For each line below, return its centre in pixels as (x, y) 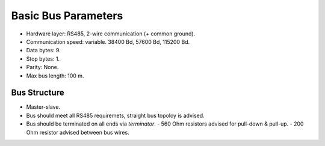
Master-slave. (43, 107)
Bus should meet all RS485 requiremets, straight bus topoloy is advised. (115, 115)
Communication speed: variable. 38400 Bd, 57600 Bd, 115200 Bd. (108, 41)
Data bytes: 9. (44, 50)
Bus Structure (38, 93)
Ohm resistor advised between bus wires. (78, 132)
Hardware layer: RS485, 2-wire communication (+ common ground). (111, 34)
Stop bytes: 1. (43, 59)
